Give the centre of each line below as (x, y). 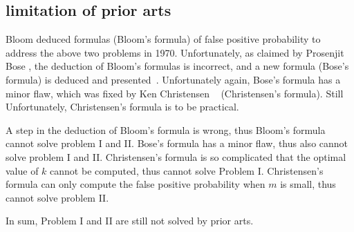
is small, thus (308, 184)
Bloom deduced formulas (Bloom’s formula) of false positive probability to (163, 39)
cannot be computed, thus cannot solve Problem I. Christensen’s (187, 170)
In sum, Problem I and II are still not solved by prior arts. (130, 221)
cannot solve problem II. (57, 197)
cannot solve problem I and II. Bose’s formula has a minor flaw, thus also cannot (177, 143)
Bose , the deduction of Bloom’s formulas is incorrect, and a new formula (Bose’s (177, 66)
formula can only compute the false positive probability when (136, 184)
